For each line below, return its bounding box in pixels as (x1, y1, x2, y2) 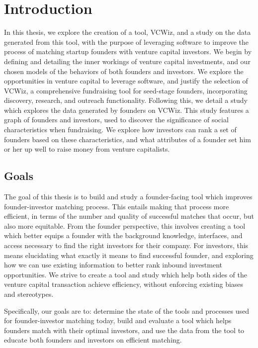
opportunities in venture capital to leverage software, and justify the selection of (4, 76, 248, 86)
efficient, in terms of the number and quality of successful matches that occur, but (4, 211, 254, 221)
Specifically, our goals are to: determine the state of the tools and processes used (4, 305, 249, 316)
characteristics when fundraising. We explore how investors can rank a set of (4, 124, 237, 135)
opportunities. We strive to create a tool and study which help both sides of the (4, 269, 247, 279)
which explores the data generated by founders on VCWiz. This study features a (4, 104, 249, 115)
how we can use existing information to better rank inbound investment (4, 260, 223, 270)
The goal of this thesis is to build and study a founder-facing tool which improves (4, 191, 253, 202)
